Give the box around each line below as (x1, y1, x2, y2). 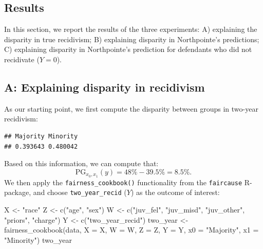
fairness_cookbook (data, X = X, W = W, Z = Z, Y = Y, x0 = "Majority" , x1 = (4, 224, 259, 235)
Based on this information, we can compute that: (4, 158, 159, 169)
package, (4, 187, 31, 198)
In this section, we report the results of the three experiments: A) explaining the (4, 24, 257, 34)
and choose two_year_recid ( (33, 187, 127, 198)
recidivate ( (4, 54, 40, 64)
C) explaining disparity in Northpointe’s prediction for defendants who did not (4, 44, 252, 55)
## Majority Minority (4, 132, 78, 140)
